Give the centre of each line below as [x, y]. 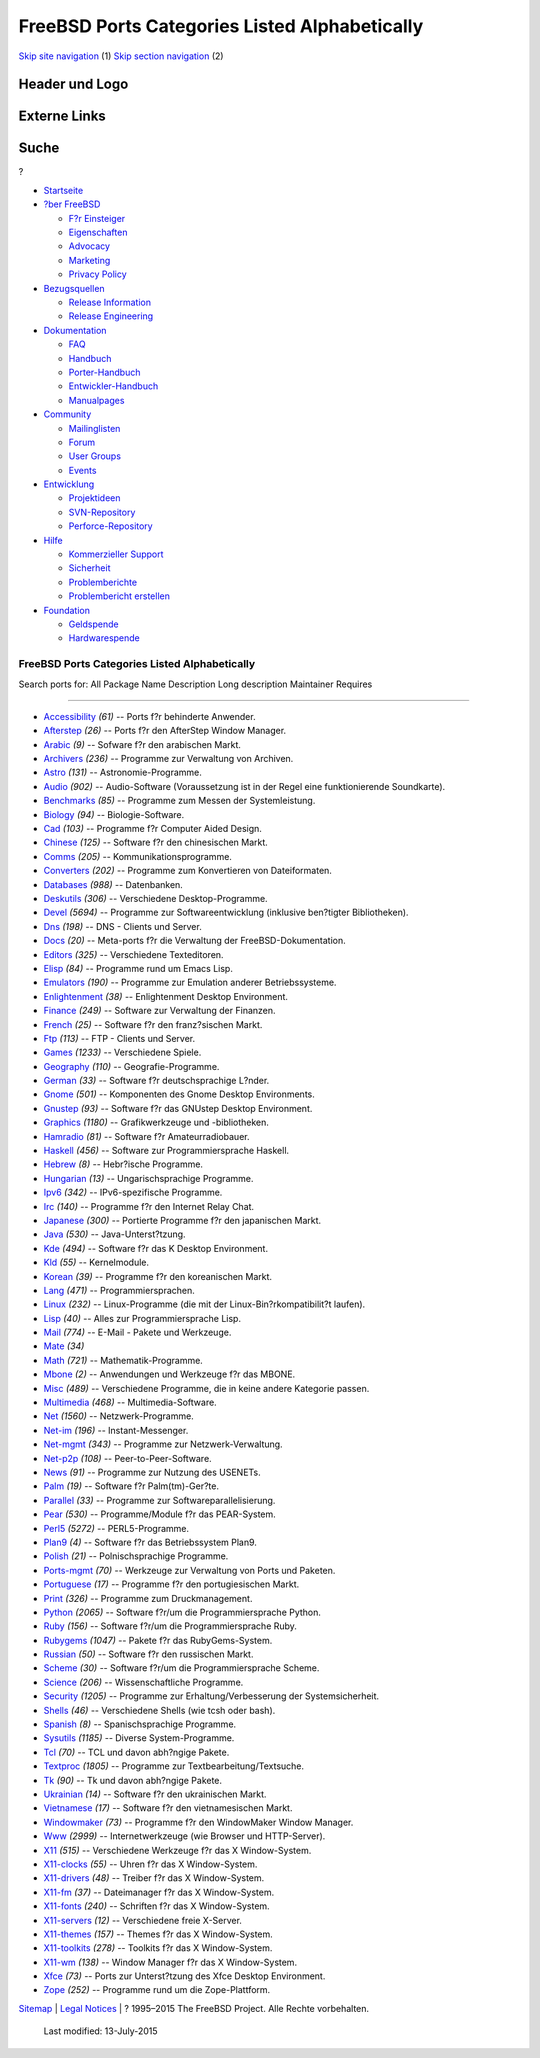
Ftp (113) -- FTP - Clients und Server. [119, 1038]
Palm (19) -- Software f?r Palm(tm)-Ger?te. [131, 1486]
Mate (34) [64, 1346]
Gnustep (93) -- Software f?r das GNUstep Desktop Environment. [178, 1108]
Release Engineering [111, 316]
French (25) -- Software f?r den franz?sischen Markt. [153, 1024]
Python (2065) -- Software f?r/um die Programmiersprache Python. [182, 1612]
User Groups [95, 456]
